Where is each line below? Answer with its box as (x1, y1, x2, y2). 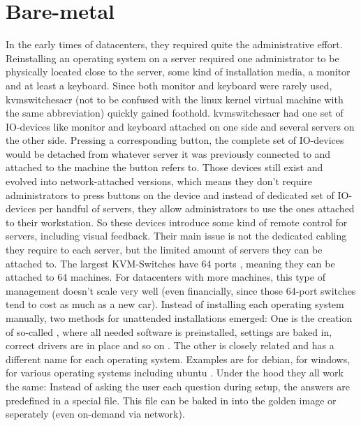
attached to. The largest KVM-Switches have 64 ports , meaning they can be (6, 256, 335, 270)
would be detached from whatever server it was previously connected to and (6, 146, 331, 161)
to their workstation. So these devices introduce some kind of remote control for (6, 214, 348, 229)
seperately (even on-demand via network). (6, 406, 185, 421)
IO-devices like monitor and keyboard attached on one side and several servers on (6, 119, 355, 133)
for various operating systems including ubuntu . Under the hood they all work (6, 365, 344, 380)
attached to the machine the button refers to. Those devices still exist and (6, 160, 323, 175)
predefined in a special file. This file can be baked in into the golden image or (6, 392, 337, 407)
